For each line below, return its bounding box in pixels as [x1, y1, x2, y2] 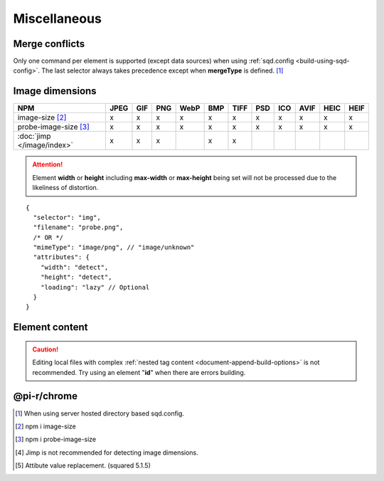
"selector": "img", [33, 213, 101, 221]
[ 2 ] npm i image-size [15, 422, 76, 430]
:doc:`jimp [17, 132, 51, 142]
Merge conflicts [13, 38, 85, 50]
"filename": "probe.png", [33, 223, 124, 231]
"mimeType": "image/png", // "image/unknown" [33, 243, 195, 252]
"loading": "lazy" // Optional [40, 283, 150, 291]
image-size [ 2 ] [17, 112, 67, 122]
